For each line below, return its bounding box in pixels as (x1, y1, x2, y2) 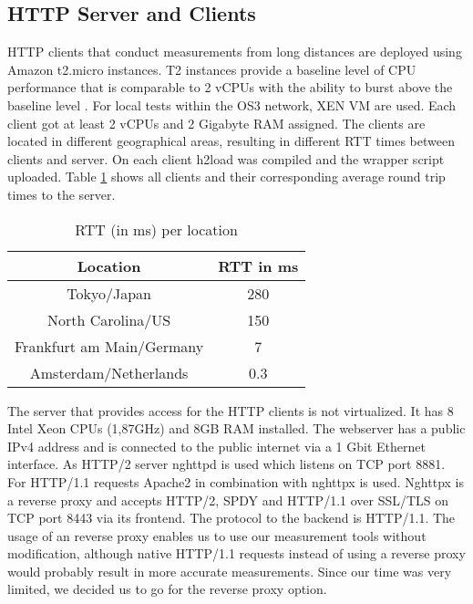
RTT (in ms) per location (75, 218, 238, 240)
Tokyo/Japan (67, 282, 151, 304)
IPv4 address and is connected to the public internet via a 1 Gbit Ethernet (7, 436, 426, 455)
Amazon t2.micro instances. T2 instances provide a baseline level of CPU (7, 59, 416, 78)
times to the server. (7, 184, 116, 203)
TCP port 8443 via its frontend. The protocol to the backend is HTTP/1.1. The (7, 508, 456, 527)
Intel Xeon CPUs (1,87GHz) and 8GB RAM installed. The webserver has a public (7, 419, 466, 438)
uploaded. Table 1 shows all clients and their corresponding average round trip (7, 167, 446, 186)
